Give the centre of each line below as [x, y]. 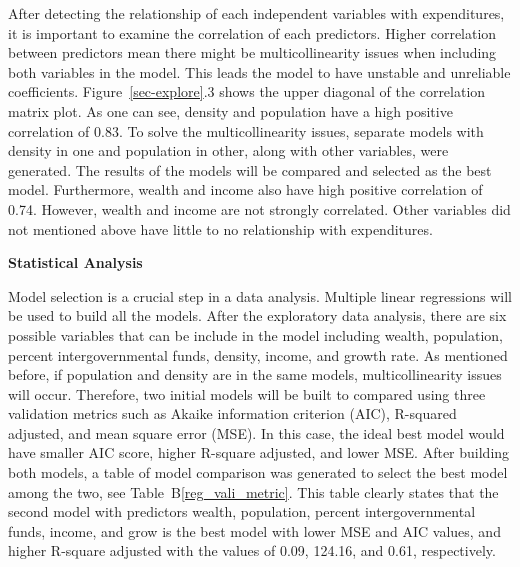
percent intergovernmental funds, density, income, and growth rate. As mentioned [258, 354]
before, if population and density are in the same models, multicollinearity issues [255, 374]
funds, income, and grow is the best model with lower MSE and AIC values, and [254, 530]
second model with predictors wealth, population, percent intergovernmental [242, 511]
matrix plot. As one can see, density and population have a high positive [230, 110]
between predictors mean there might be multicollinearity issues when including [252, 52]
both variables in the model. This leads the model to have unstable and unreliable [259, 71]
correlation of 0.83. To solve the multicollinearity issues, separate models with [246, 130]
